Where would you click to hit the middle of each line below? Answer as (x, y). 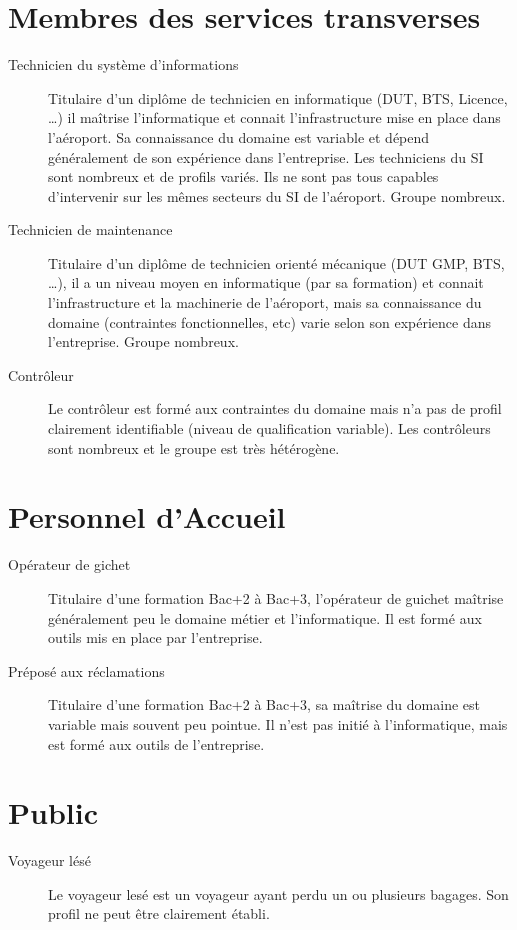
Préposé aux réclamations (86, 670)
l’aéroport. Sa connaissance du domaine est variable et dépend (239, 136)
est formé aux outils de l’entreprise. (156, 743)
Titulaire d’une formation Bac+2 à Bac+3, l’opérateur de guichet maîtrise (276, 597)
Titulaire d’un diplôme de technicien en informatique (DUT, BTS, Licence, (278, 97)
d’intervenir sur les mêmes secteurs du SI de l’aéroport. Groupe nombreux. (277, 195)
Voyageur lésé (49, 860)
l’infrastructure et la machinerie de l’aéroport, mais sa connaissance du (265, 302)
